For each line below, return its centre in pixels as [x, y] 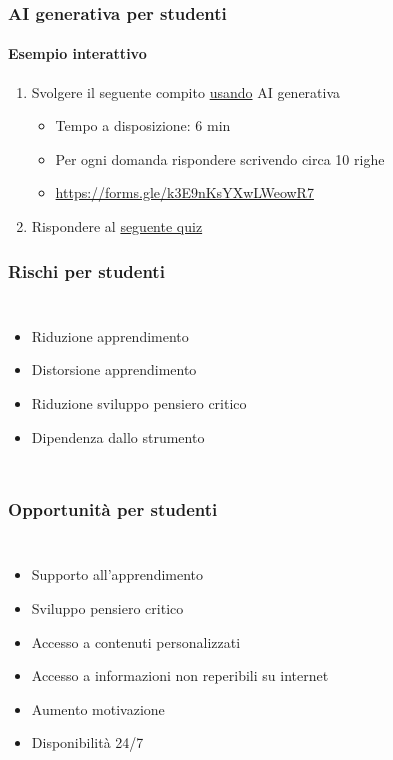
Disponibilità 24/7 [87, 742]
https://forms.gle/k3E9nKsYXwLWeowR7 [184, 192]
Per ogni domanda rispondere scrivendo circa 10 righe [220, 158]
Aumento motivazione [98, 708]
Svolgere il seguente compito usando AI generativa [186, 91]
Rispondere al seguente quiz [117, 226]
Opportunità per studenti [113, 509]
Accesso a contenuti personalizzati [136, 641]
